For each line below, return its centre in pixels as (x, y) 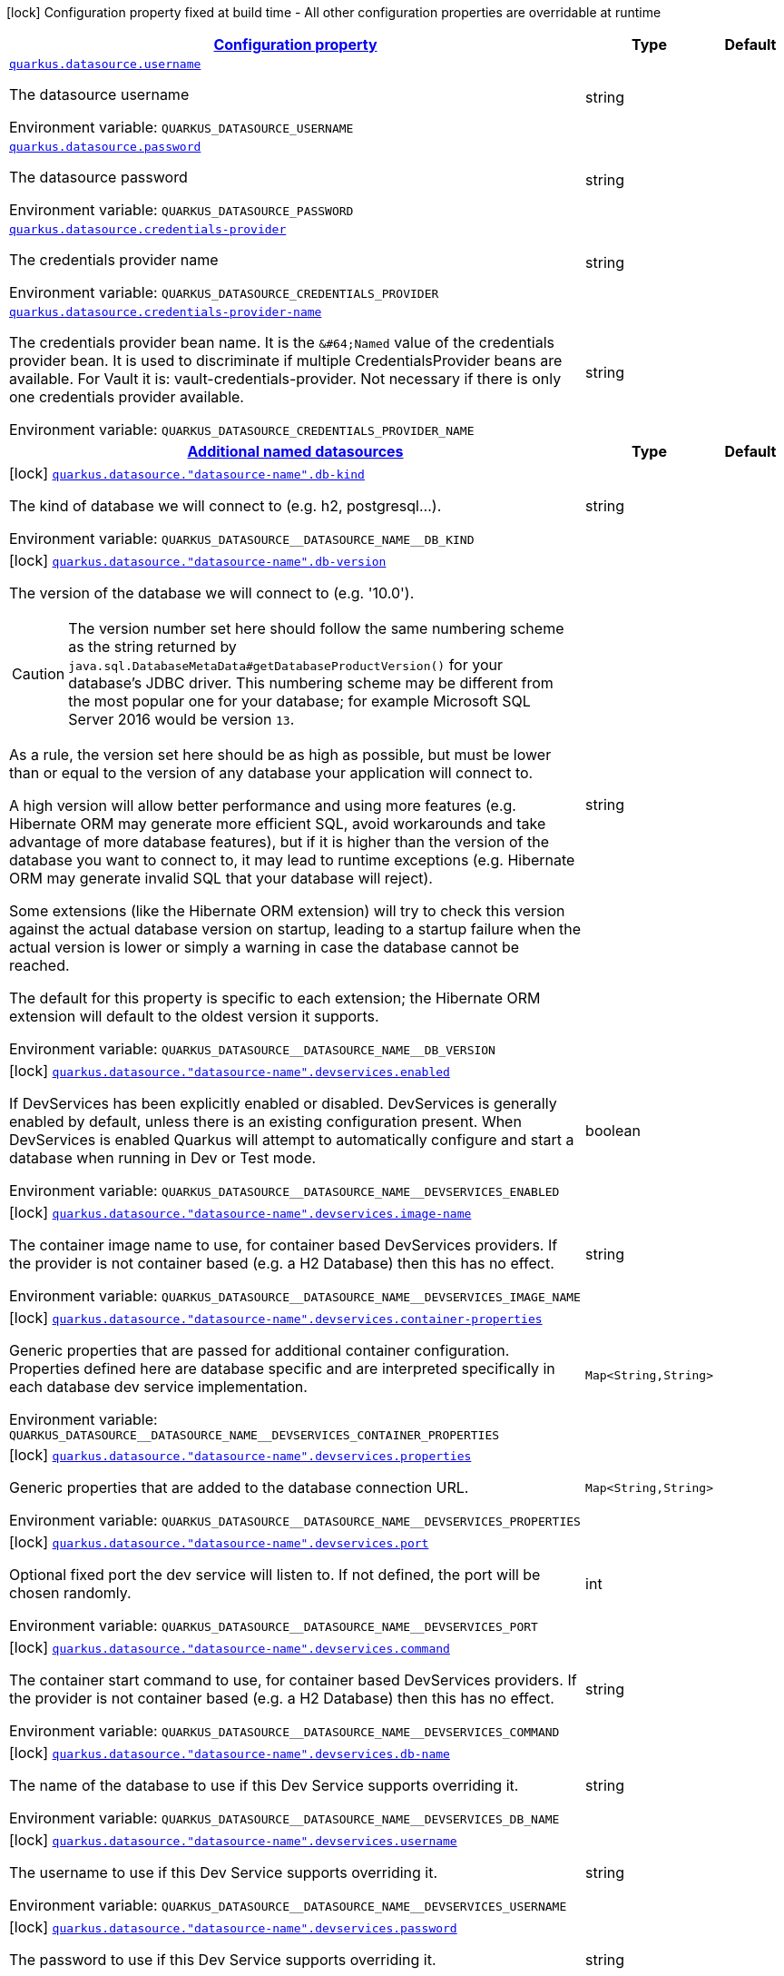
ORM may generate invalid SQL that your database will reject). (221, 878)
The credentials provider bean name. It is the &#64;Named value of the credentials (282, 342)
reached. (39, 965)
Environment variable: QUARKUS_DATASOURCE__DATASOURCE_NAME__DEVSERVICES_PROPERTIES (295, 1520)
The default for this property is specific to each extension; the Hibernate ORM (275, 998)
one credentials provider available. (127, 397)
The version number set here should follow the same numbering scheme (316, 628)
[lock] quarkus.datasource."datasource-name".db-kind (187, 473)
